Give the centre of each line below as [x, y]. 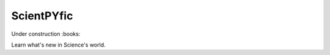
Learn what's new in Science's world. [59, 45]
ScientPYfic [42, 16]
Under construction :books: [46, 34]
